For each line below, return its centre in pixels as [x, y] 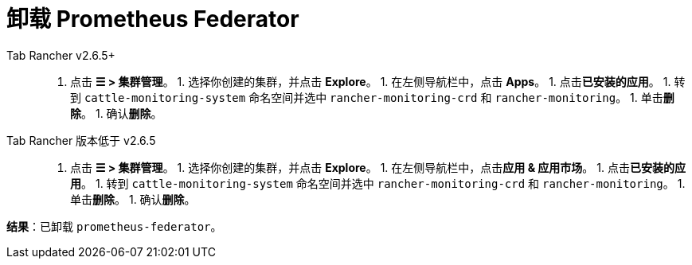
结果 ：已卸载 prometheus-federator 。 [114, 226]
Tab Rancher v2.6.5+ [61, 55]
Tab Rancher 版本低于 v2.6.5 [81, 140]
